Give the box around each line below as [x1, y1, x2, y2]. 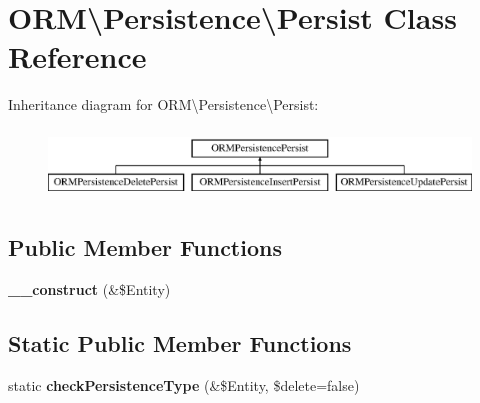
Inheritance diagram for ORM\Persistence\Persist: [8, 94, 319, 115]
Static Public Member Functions [8, 328, 352, 359]
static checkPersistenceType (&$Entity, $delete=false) [8, 375, 360, 396]
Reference [8, 36, 147, 77]
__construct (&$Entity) [8, 279, 171, 300]
